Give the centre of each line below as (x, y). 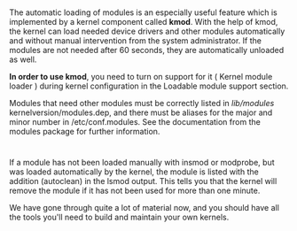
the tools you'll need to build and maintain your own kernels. (119, 217)
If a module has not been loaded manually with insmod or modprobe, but (142, 163)
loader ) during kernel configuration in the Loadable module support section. (149, 86)
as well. (23, 59)
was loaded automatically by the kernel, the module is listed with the (134, 172)
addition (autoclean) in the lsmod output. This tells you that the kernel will (143, 181)
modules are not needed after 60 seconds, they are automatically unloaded (147, 50)
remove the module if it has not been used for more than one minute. (135, 191)
